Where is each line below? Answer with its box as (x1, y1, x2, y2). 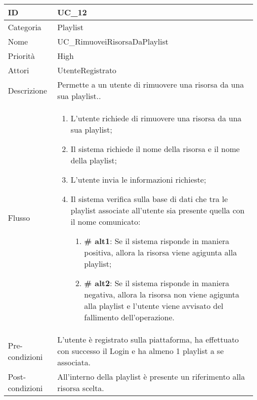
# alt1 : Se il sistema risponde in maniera (84, 235, 229, 247)
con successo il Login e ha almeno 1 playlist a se (57, 345, 224, 356)
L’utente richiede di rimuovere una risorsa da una (71, 112, 242, 124)
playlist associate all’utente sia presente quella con (71, 204, 245, 216)
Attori (8, 64, 29, 76)
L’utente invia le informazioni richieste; (71, 174, 206, 185)
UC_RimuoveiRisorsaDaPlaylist (57, 36, 169, 47)
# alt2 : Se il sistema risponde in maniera (84, 277, 229, 289)
